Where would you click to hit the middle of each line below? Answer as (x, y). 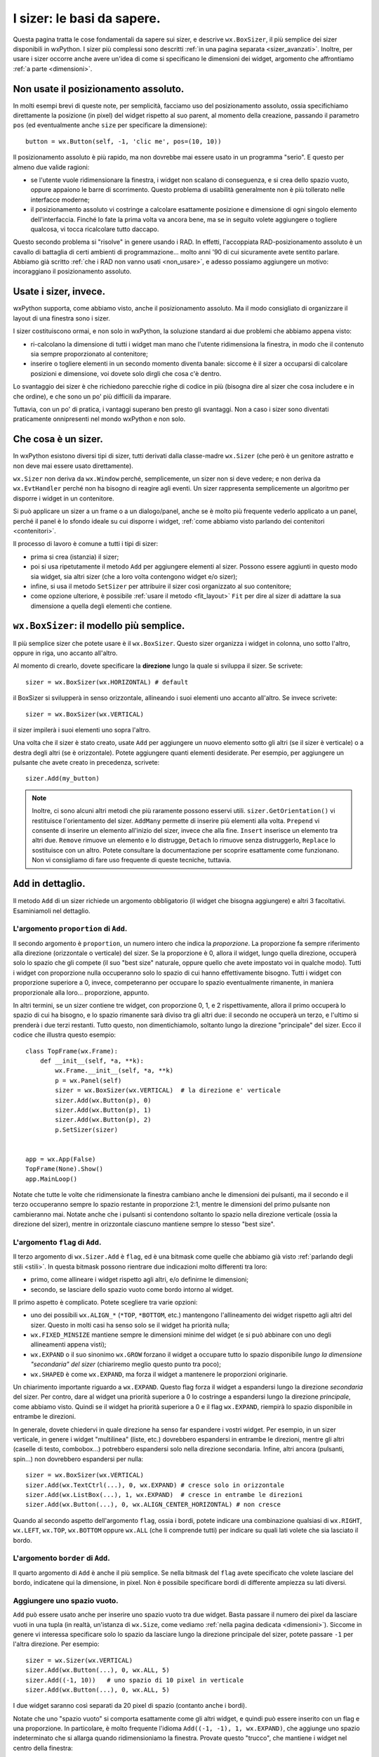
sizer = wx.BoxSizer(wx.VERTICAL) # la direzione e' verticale (168, 1090)
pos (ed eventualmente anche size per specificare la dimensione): (110, 125)
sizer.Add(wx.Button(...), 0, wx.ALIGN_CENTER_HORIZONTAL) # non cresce (153, 1505)
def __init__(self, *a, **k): (92, 1061)
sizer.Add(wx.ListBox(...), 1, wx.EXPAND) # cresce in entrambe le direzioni (164, 1495)
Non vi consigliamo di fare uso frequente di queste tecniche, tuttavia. (132, 860)
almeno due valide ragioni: (51, 167)
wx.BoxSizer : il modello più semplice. (99, 626)
